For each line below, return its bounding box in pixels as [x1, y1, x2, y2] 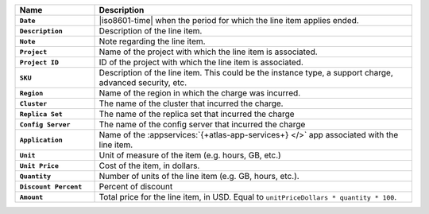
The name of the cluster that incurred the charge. [99, 98, 284, 109]
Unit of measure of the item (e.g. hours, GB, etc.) [99, 150, 281, 161]
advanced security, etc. [99, 77, 187, 88]
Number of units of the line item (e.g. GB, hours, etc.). [99, 171, 300, 181]
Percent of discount [99, 181, 173, 192]
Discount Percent [19, 182, 83, 191]
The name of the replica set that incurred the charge [99, 108, 295, 119]
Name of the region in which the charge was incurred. [99, 88, 301, 99]
